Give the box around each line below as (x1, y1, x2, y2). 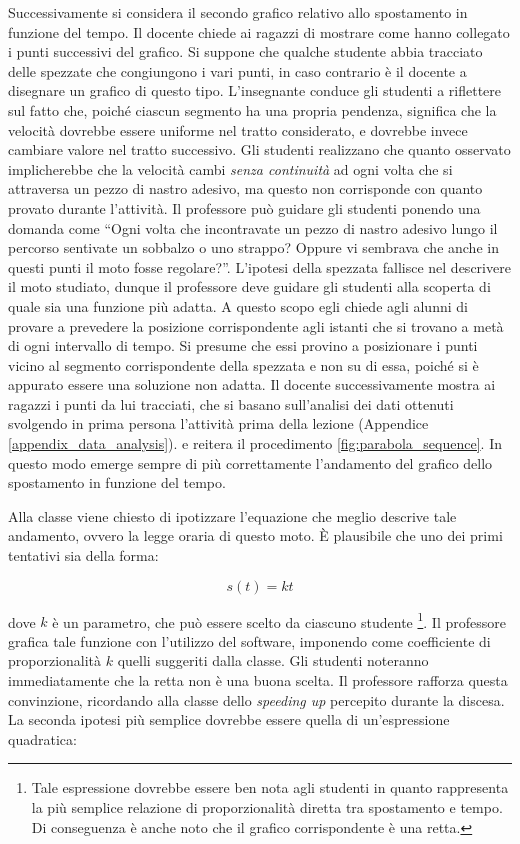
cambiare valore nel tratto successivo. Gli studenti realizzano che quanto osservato (8, 139, 511, 160)
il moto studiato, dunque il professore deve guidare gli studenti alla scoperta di (8, 276, 491, 297)
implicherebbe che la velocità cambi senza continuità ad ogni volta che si (8, 158, 453, 179)
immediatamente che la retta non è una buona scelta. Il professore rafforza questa (8, 670, 508, 691)
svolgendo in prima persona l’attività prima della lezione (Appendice (8, 413, 429, 434)
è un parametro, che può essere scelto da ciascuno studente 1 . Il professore (52, 608, 506, 632)
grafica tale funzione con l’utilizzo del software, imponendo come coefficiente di (8, 630, 491, 651)
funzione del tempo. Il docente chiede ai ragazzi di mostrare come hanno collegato (8, 21, 510, 42)
